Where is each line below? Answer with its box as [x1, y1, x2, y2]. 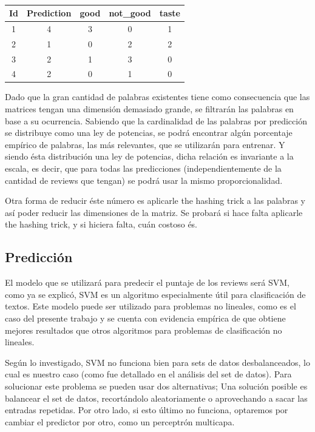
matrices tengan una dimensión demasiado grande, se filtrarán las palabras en [5, 103, 294, 115]
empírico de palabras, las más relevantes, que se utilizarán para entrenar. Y [5, 138, 285, 150]
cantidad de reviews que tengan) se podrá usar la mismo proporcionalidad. [5, 174, 283, 186]
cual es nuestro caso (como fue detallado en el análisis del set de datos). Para [5, 368, 292, 380]
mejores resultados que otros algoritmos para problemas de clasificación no [5, 323, 282, 336]
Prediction [27, 7, 72, 19]
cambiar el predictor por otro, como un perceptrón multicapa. [5, 415, 235, 428]
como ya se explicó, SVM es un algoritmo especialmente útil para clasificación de [5, 288, 306, 300]
